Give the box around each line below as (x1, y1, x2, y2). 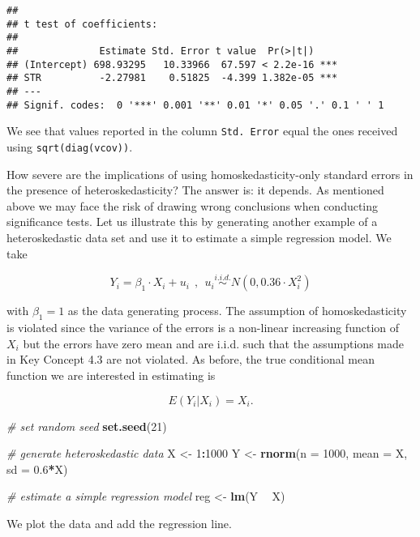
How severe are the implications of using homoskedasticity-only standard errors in (6, 165, 414, 182)
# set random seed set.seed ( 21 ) (6, 417, 167, 434)
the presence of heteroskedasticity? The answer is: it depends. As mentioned (6, 181, 384, 198)
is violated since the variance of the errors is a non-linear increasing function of (6, 319, 400, 336)
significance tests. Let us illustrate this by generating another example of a (6, 213, 378, 230)
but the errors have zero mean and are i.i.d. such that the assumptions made (23, 335, 404, 352)
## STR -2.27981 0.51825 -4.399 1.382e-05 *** (6, 72, 338, 84)
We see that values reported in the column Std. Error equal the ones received (6, 122, 398, 139)
